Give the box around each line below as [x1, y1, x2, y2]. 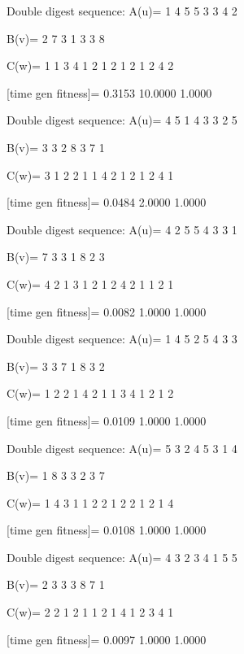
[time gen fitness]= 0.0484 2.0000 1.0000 [7, 194, 207, 211]
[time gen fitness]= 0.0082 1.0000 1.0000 [7, 303, 207, 320]
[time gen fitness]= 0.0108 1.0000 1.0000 [7, 521, 207, 538]
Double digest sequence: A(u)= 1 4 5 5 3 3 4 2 [7, 2, 237, 19]
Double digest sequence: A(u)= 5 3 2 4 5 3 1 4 [7, 439, 237, 456]
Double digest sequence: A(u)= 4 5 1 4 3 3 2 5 [7, 111, 237, 129]
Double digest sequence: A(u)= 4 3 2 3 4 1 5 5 [7, 548, 237, 565]
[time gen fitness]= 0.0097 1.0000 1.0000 [7, 630, 207, 647]
